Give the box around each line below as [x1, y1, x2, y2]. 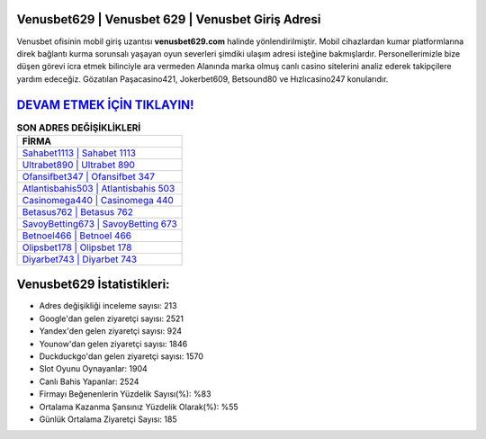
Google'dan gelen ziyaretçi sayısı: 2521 [39, 313, 184, 324]
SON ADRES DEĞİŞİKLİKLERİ [16, 121, 141, 134]
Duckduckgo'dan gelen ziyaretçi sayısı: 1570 [39, 351, 204, 362]
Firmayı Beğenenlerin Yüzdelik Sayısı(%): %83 [39, 389, 211, 399]
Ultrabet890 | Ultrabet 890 [22, 158, 135, 171]
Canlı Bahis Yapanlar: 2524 [39, 376, 139, 387]
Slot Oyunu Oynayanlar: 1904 [39, 363, 148, 374]
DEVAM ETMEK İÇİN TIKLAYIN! [16, 97, 194, 112]
